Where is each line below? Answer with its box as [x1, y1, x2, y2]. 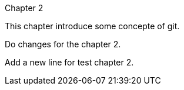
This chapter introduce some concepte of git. [5, 21, 180, 31]
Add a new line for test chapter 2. [5, 57, 134, 67]
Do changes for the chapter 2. [5, 39, 121, 49]
